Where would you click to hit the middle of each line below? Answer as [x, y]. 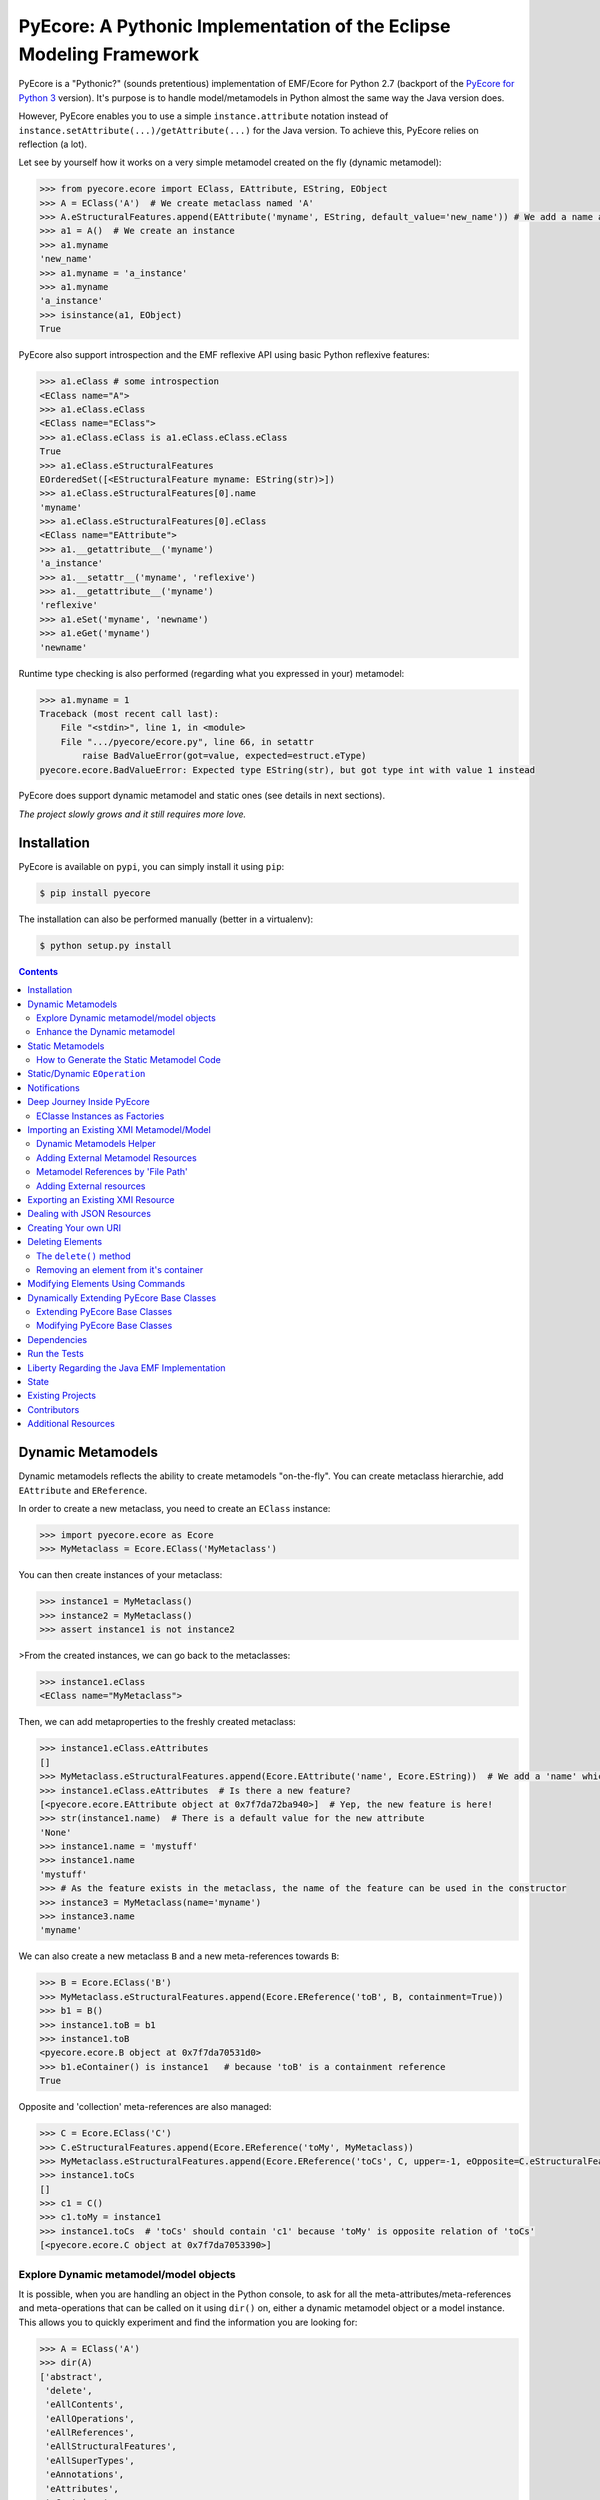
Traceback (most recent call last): [129, 713]
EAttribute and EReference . [83, 1490]
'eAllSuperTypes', [90, 2460]
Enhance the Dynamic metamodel [105, 1032]
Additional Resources [71, 1424]
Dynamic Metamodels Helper [96, 1144]
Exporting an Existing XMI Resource [101, 1199]
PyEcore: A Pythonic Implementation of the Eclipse [234, 26]
